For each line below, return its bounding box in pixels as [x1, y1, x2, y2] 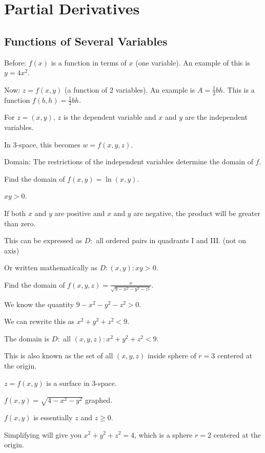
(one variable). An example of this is [135, 57, 250, 68]
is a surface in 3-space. [46, 377, 117, 388]
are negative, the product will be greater [133, 207, 260, 218]
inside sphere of [147, 350, 196, 361]
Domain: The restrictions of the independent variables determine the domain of [4, 156, 253, 167]
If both [4, 207, 26, 218]
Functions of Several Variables [4, 33, 168, 49]
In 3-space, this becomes [4, 139, 80, 149]
